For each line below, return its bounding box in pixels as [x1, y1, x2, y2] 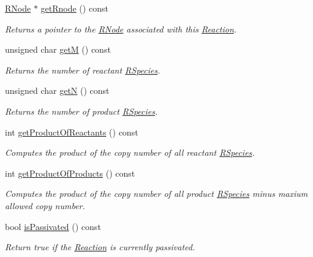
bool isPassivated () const [5, 220, 101, 232]
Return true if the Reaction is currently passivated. [5, 240, 195, 253]
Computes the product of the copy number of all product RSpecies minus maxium [5, 187, 308, 200]
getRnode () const [40, 2, 108, 14]
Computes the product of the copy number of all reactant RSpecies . [5, 146, 255, 159]
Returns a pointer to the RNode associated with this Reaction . [5, 22, 237, 35]
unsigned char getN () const [5, 84, 110, 97]
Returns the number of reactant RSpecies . [5, 63, 160, 76]
